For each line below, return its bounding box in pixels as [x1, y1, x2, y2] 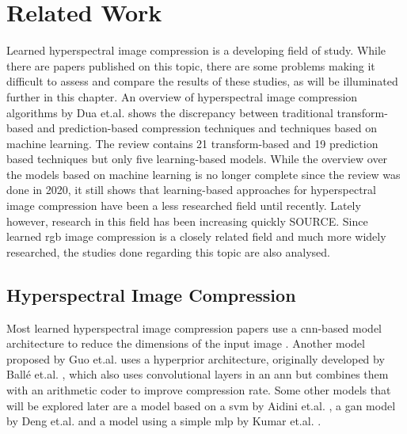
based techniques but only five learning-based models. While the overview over [6, 150, 388, 167]
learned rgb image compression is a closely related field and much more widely [6, 228, 386, 245]
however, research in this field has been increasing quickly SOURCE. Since [6, 212, 368, 229]
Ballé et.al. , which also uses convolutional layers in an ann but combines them [6, 366, 389, 383]
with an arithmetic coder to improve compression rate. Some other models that [6, 382, 391, 398]
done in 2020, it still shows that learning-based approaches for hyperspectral [6, 181, 376, 198]
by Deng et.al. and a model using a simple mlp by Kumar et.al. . [6, 413, 321, 429]
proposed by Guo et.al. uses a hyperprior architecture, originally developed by [6, 350, 385, 367]
